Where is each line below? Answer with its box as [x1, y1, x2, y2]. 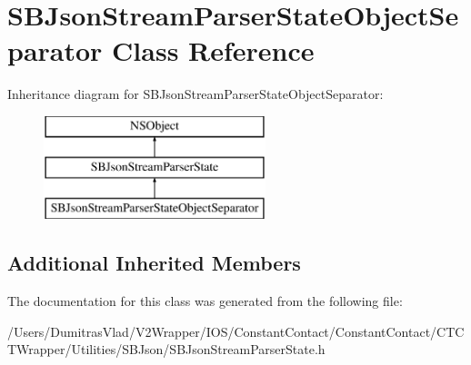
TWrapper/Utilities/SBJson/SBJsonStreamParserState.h [7, 340, 326, 359]
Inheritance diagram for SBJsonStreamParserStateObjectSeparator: [7, 84, 384, 104]
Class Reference [112, 32, 315, 69]
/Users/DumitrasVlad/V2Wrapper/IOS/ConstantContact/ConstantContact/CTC [7, 321, 465, 340]
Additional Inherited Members [7, 249, 301, 277]
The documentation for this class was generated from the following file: [7, 291, 403, 311]
